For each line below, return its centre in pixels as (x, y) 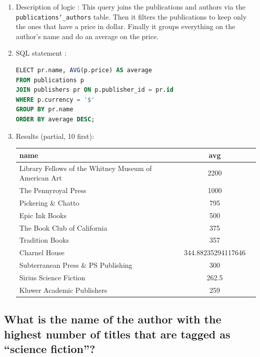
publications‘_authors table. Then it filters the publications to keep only (131, 16)
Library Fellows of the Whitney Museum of (85, 168)
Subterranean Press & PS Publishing (76, 265)
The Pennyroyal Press (53, 190)
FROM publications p (50, 80)
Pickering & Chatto (49, 202)
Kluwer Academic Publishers (63, 290)
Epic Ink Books (43, 215)
